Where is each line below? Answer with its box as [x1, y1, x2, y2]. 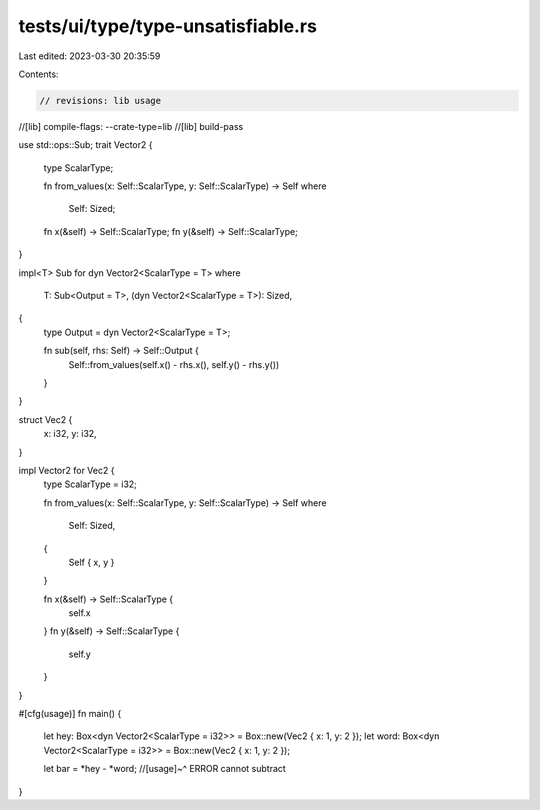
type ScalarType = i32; [43, 478, 137, 490]
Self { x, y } [68, 556, 115, 568]
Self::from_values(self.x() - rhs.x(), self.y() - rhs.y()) [68, 358, 280, 370]
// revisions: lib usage [39, 95, 162, 106]
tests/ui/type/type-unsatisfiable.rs [18, 15, 317, 37]
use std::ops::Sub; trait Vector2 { [18, 139, 153, 151]
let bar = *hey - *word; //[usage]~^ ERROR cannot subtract [43, 763, 287, 775]
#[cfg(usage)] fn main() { [18, 708, 122, 720]
